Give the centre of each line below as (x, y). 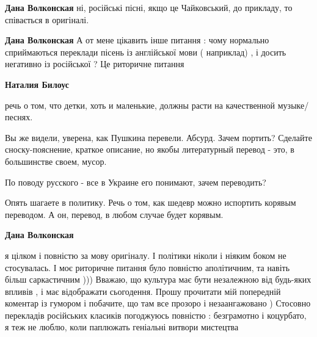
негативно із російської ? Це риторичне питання (95, 64)
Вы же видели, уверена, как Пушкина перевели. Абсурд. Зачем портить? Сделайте (158, 137)
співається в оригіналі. (47, 19)
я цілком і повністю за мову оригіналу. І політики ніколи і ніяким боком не (146, 255)
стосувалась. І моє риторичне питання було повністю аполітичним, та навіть (148, 267)
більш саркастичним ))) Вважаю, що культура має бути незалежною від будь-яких (158, 279)
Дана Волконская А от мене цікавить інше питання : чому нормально (137, 40)
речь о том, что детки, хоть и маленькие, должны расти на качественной (140, 105)
